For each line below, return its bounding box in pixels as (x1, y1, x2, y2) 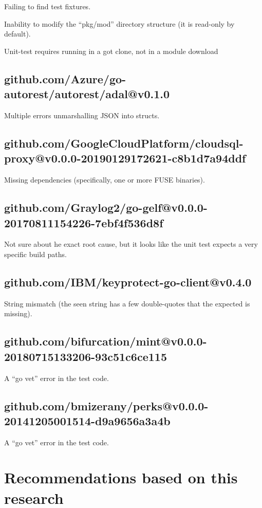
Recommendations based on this (4, 467, 238, 488)
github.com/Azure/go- (4, 70, 126, 86)
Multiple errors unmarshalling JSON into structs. (4, 110, 160, 120)
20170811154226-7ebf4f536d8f (4, 214, 163, 230)
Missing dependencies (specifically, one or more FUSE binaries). (4, 174, 205, 185)
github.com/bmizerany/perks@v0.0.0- (4, 397, 209, 413)
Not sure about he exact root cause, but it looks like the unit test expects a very (4, 239, 258, 249)
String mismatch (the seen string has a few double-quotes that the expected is (4, 298, 250, 309)
